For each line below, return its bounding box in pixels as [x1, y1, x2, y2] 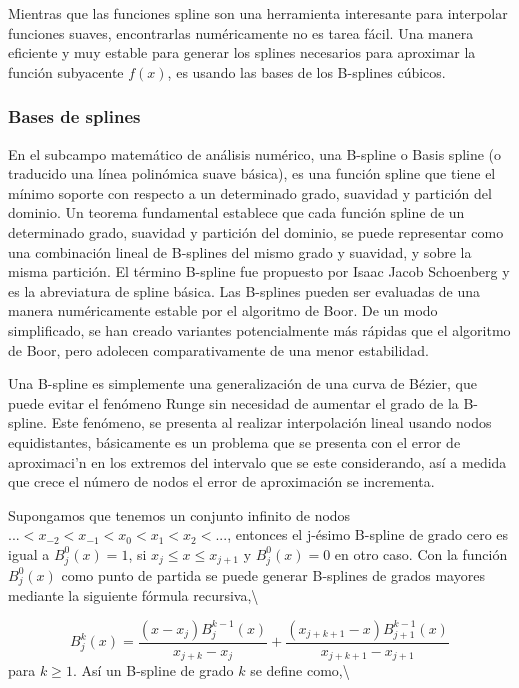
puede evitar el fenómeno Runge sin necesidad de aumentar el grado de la [8, 392, 459, 413]
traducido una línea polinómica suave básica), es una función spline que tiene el [8, 163, 496, 184]
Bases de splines [8, 104, 141, 129]
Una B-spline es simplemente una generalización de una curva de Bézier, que [8, 373, 477, 394]
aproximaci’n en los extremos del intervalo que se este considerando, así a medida [8, 451, 507, 472]
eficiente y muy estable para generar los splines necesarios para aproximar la [8, 42, 476, 63]
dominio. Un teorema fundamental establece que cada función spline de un [8, 202, 465, 223]
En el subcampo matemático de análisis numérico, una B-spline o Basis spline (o [8, 143, 502, 164]
